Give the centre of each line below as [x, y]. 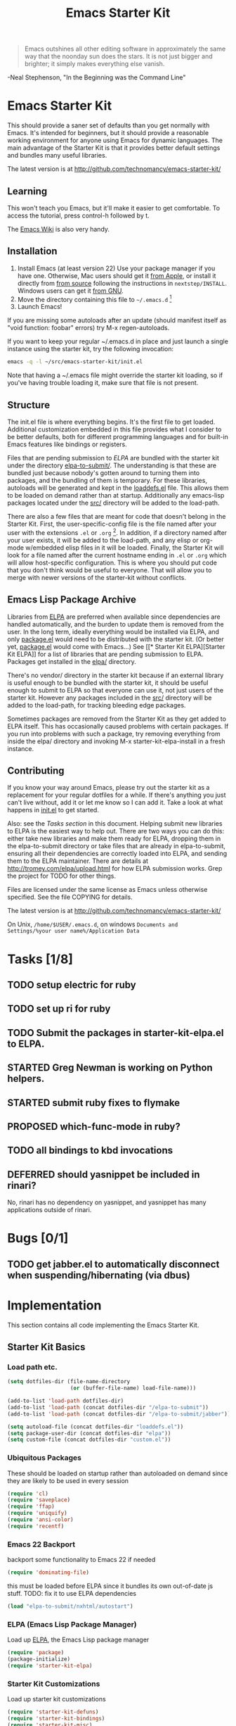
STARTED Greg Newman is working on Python [110, 1068]
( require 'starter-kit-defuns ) [53, 1712]
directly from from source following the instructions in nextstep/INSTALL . [122, 283]
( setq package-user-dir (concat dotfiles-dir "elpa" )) [89, 1433]
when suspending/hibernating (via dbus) [99, 1275]
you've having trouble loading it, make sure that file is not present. [103, 383]
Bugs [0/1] [38, 1239]
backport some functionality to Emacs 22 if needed [81, 1560]
